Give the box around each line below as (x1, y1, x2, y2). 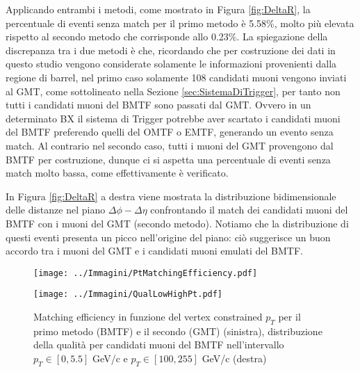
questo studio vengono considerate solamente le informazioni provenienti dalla (6, 56, 337, 71)
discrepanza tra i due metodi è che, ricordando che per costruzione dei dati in (6, 42, 336, 57)
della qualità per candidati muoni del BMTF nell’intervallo (33, 337, 284, 352)
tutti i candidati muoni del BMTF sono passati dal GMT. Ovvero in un (6, 97, 311, 112)
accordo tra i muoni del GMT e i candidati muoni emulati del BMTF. (6, 243, 303, 258)
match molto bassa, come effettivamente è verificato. (6, 165, 229, 180)
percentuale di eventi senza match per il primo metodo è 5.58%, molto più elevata (6, 15, 354, 30)
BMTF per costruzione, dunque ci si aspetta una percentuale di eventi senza (6, 152, 331, 166)
